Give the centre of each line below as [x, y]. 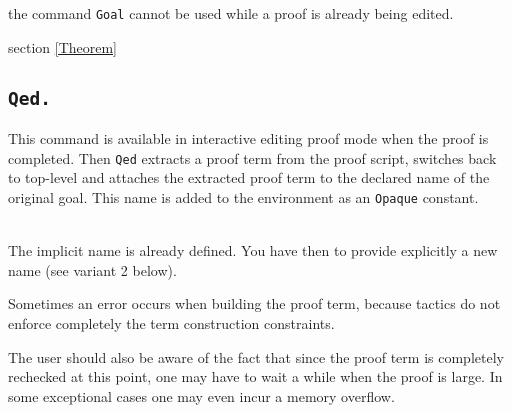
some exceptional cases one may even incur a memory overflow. [201, 395]
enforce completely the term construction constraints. [171, 322]
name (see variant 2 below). [92, 269]
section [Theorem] [62, 46]
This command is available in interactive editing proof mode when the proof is [248, 138]
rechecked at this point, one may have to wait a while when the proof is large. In [255, 376]
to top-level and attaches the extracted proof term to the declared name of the [249, 177]
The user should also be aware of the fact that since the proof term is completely [256, 356]
